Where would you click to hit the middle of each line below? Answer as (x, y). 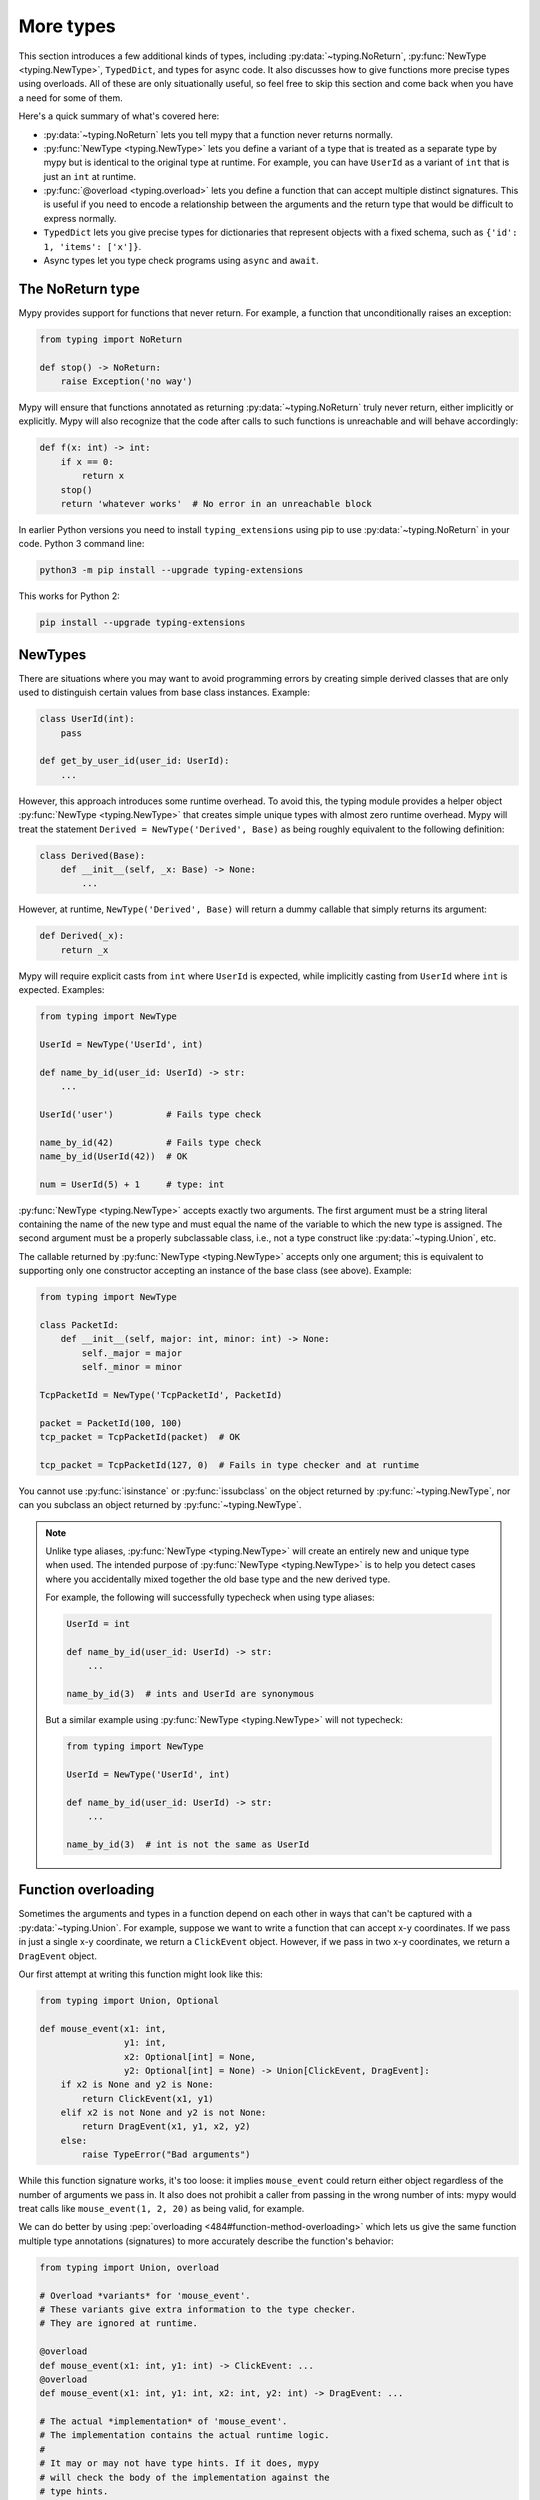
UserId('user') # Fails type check (150, 1114)
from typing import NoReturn (111, 339)
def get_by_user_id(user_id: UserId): (134, 761)
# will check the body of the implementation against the (184, 2477)
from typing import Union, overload (129, 2267)
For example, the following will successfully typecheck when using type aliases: (210, 1597)
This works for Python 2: (69, 596)
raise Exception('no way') (127, 381)
